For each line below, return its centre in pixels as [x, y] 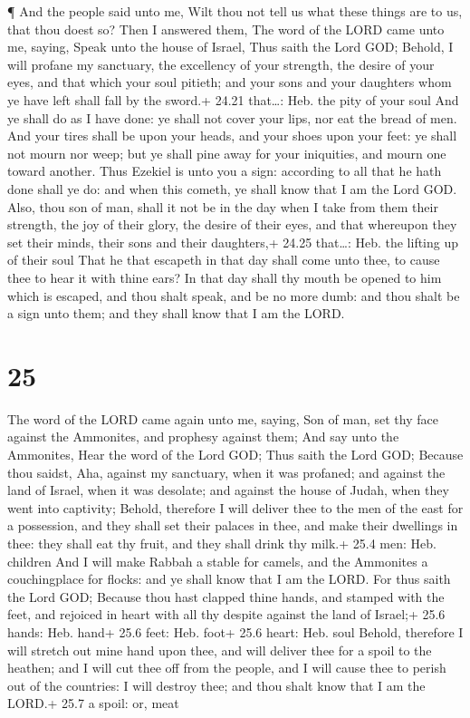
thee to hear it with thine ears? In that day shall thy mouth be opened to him [225, 277]
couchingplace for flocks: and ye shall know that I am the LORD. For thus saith [229, 579]
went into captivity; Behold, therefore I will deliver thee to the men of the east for [235, 507]
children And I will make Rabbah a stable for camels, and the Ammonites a [218, 561]
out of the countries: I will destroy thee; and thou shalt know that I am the [216, 685]
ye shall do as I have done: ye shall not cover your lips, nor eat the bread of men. [232, 117]
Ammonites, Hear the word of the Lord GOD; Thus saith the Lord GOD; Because [235, 454]
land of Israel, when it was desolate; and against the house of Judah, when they [228, 490]
